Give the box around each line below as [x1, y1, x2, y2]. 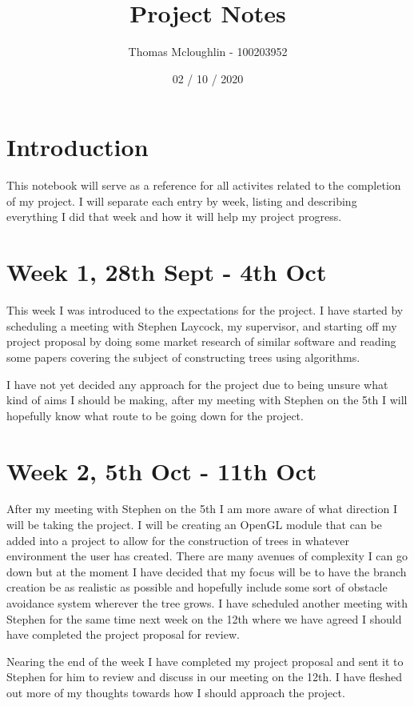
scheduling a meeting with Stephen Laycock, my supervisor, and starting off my [6, 317, 397, 334]
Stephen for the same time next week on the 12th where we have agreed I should [6, 610, 402, 627]
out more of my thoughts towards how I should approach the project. [6, 684, 345, 700]
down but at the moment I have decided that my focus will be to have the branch [6, 563, 407, 580]
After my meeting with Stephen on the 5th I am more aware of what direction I [6, 500, 397, 517]
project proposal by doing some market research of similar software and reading [6, 333, 396, 350]
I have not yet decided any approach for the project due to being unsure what [6, 375, 388, 392]
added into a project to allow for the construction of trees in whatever [6, 532, 349, 548]
